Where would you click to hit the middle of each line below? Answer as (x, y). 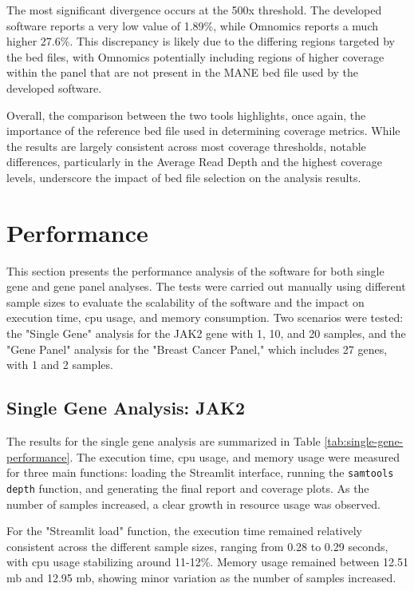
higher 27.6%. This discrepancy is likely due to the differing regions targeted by (201, 41)
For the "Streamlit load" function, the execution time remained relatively (185, 531)
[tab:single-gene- (364, 441)
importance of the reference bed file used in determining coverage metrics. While (203, 131)
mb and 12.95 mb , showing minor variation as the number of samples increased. (201, 577)
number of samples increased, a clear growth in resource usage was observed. (193, 504)
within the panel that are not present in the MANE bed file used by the (183, 72)
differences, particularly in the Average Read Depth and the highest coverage (194, 162)
